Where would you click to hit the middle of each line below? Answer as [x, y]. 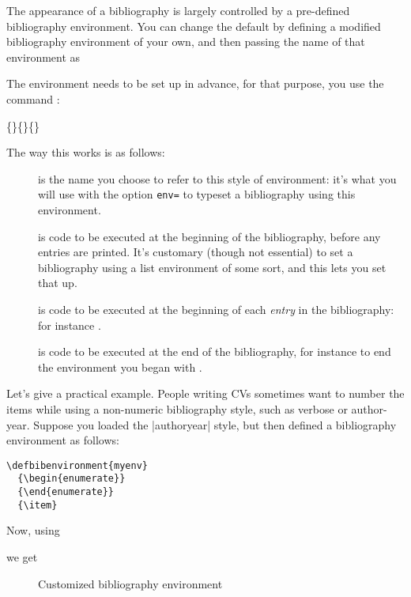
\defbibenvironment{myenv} [77, 465]
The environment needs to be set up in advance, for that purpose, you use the [195, 83]
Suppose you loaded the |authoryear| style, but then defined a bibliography [215, 424]
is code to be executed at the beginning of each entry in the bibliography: [216, 309]
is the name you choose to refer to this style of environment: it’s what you [217, 178]
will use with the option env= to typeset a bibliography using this [197, 194]
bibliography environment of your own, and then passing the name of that [186, 42]
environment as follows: [63, 440]
